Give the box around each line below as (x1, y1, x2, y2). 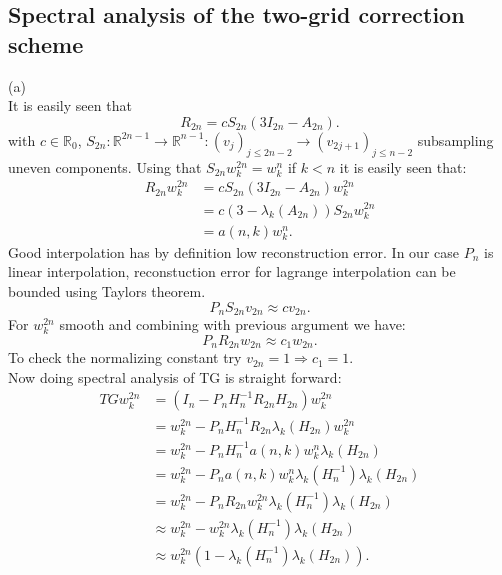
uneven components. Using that (8, 156, 202, 177)
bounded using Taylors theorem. (8, 281, 206, 302)
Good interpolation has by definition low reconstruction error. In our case (8, 241, 459, 262)
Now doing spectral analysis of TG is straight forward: (8, 366, 342, 387)
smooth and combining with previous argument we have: (59, 314, 406, 335)
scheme (8, 28, 84, 59)
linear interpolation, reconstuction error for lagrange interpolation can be (8, 261, 456, 282)
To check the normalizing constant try (8, 347, 242, 368)
